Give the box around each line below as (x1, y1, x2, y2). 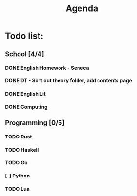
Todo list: (5, 30, 44, 41)
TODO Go (5, 159, 28, 166)
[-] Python (5, 173, 30, 179)
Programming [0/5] (5, 118, 65, 127)
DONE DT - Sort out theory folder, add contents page (5, 78, 133, 84)
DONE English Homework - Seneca (5, 64, 89, 71)
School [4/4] (5, 50, 44, 58)
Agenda (65, 3, 98, 14)
